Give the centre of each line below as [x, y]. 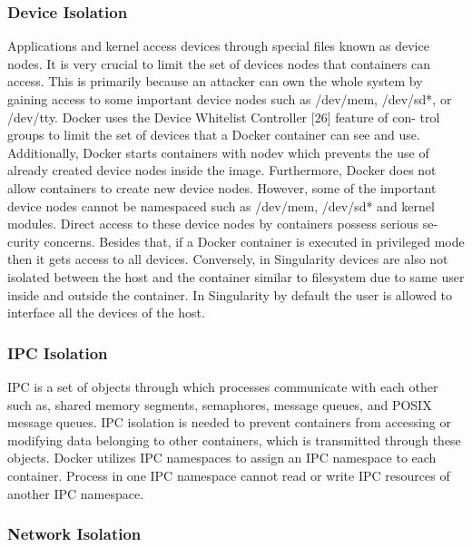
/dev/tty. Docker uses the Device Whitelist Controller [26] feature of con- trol [224, 117]
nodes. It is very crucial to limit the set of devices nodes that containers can [219, 63]
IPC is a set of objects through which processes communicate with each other [223, 386]
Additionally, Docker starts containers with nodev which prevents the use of [218, 152]
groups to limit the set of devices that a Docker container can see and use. [214, 135]
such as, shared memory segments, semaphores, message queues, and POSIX [220, 404]
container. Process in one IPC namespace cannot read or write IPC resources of [229, 475]
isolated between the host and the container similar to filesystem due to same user [236, 276]
